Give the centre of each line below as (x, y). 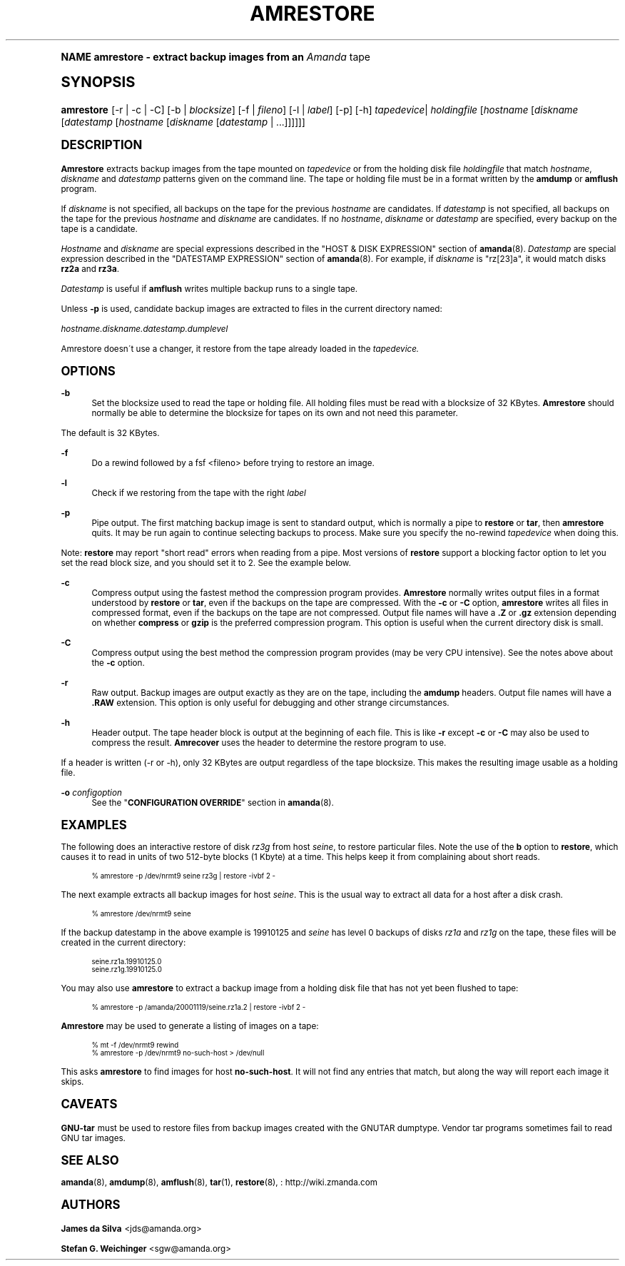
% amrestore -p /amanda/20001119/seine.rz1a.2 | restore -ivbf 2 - (199, 1007)
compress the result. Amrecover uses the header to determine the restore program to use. (269, 743)
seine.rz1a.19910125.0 (127, 961)
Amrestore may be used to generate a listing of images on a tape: (190, 1026)
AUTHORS (91, 1204)
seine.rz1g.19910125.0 (127, 969)
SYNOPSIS (98, 81)
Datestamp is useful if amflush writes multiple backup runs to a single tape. (209, 289)
